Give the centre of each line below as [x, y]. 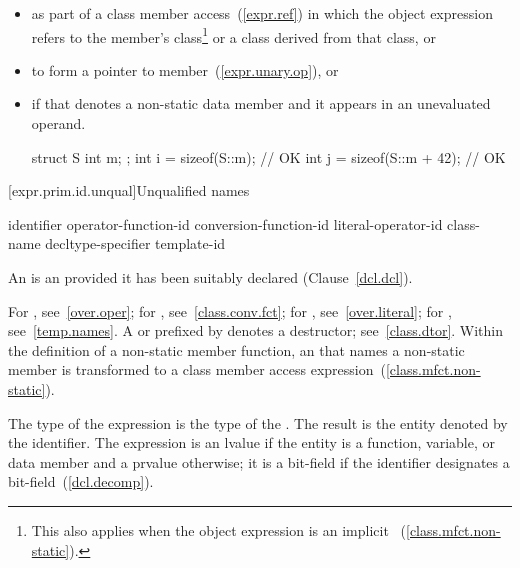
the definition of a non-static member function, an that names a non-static [236, 349]
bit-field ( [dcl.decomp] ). [81, 481]
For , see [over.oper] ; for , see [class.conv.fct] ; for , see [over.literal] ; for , [230, 310]
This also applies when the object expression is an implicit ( [219, 529]
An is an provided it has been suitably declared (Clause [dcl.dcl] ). [210, 277]
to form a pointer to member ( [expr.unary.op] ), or [185, 69]
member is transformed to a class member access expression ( [197, 369]
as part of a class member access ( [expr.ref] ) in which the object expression [262, 13]
